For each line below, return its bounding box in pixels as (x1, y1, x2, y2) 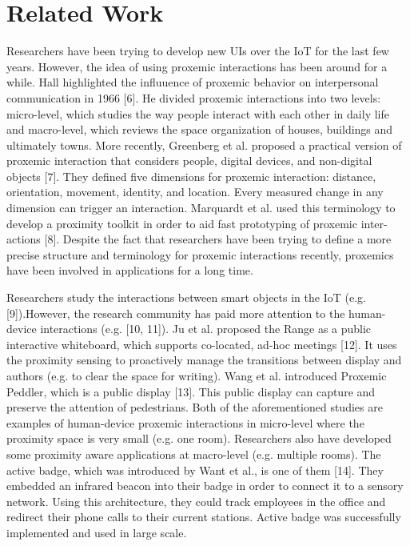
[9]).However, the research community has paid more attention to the (6, 304, 345, 321)
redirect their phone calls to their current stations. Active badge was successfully (6, 508, 401, 525)
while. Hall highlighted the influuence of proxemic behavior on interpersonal (6, 74, 379, 90)
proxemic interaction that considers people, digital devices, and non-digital (6, 152, 372, 169)
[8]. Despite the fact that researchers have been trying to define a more (44, 231, 392, 247)
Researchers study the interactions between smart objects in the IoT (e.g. (6, 289, 366, 306)
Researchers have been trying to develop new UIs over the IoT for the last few (6, 42, 389, 59)
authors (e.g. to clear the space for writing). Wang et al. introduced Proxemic (6, 367, 387, 383)
